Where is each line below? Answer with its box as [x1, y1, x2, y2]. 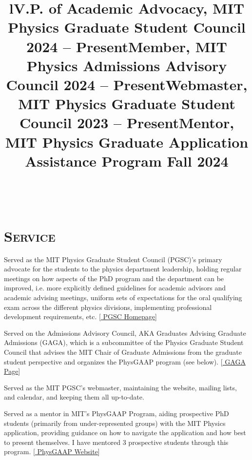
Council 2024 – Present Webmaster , [6, 74, 248, 94]
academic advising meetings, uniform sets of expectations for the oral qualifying [4, 292, 242, 302]
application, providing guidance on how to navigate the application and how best [4, 427, 246, 438]
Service [4, 226, 56, 246]
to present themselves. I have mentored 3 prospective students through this [4, 437, 229, 447]
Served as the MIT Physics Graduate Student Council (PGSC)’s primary [4, 254, 222, 264]
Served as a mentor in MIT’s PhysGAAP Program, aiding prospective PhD [4, 408, 229, 418]
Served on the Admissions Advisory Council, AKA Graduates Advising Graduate [4, 327, 246, 338]
